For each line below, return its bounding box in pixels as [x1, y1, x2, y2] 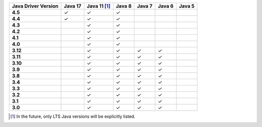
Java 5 [179, 3, 195, 9]
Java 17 [64, 3, 82, 9]
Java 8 [115, 3, 132, 9]
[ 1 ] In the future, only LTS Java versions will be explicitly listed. [10, 113, 135, 119]
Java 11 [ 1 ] [86, 3, 111, 9]
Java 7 [137, 3, 153, 9]
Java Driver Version [12, 3, 59, 9]
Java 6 [158, 3, 174, 9]
